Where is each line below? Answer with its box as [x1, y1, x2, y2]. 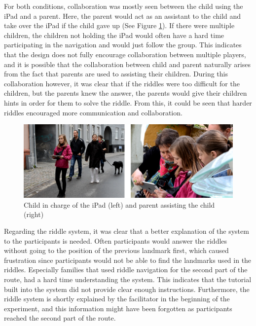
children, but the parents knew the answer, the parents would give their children [4, 88, 247, 98]
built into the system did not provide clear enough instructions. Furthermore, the [4, 284, 250, 294]
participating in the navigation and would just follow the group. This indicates [4, 39, 242, 50]
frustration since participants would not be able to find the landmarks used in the [4, 254, 252, 265]
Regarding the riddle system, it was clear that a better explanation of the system [4, 225, 249, 236]
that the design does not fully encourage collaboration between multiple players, [4, 49, 246, 59]
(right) [24, 209, 44, 219]
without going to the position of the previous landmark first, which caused [4, 245, 229, 255]
